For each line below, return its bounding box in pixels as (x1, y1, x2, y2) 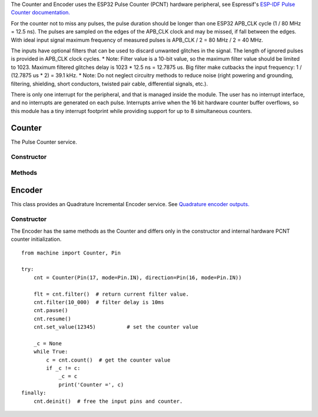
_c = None (33, 340, 62, 347)
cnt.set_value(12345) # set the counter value (33, 324, 198, 330)
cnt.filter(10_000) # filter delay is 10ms (33, 299, 164, 306)
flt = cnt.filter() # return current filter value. (33, 290, 190, 297)
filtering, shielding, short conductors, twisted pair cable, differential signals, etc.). (11, 80, 208, 87)
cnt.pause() (33, 307, 68, 314)
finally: (21, 389, 47, 396)
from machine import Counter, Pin (21, 249, 121, 256)
